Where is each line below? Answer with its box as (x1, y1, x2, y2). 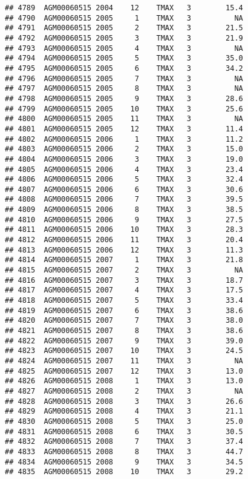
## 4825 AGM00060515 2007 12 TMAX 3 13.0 (5, 366, 243, 375)
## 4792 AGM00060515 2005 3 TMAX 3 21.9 (5, 33, 243, 42)
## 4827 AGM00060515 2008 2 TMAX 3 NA (5, 386, 243, 395)
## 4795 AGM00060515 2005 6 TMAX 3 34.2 (5, 64, 243, 73)
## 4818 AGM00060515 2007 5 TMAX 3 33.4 (5, 296, 243, 305)
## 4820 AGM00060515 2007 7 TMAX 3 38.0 (5, 316, 243, 325)
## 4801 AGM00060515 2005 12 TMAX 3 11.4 (5, 124, 243, 133)
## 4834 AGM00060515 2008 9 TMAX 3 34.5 (5, 457, 243, 466)
